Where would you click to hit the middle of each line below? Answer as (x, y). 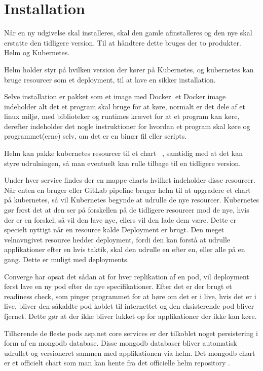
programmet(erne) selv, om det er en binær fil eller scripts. (96, 136)
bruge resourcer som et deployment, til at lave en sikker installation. (110, 79)
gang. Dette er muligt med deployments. (67, 259)
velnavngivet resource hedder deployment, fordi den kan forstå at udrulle (117, 239)
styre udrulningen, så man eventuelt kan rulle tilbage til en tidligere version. (123, 163)
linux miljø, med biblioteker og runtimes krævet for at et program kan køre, (122, 116)
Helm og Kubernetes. (37, 52)
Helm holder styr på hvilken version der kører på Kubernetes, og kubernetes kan (129, 69)
